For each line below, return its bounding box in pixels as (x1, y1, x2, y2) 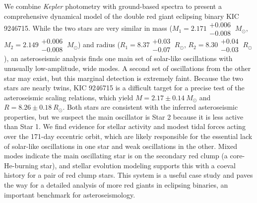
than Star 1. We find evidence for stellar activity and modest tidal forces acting (4, 121, 246, 132)
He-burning (4, 160, 38, 170)
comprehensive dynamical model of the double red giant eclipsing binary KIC (4, 10, 239, 21)
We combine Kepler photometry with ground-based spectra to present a (4, 1, 222, 11)
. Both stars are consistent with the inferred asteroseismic (63, 102, 238, 112)
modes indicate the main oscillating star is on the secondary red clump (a (4, 150, 228, 161)
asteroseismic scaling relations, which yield (4, 92, 133, 102)
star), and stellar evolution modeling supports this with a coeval (40, 160, 236, 170)
